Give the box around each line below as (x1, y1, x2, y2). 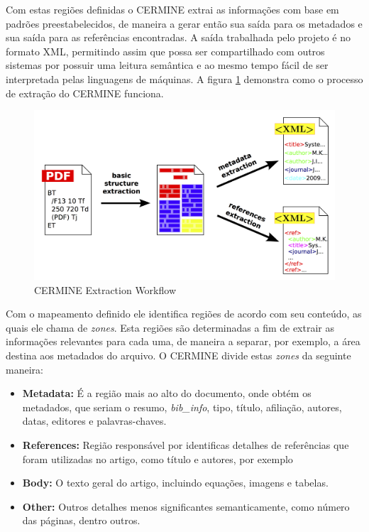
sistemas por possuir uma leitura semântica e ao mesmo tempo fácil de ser (6, 58, 329, 72)
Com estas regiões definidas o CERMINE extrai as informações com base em (6, 2, 339, 16)
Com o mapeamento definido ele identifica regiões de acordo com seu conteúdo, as (6, 306, 362, 321)
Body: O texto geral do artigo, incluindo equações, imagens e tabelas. (22, 475, 329, 490)
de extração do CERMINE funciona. (6, 85, 164, 100)
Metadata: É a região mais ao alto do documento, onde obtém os (22, 386, 312, 401)
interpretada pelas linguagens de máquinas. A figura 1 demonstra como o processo (6, 71, 363, 86)
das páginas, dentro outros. (22, 513, 141, 528)
